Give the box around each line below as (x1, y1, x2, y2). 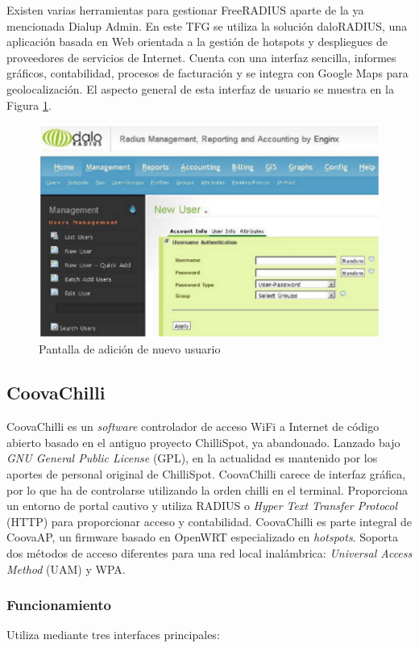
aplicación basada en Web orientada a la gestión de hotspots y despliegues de (6, 33, 388, 50)
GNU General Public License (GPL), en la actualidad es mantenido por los (6, 449, 378, 466)
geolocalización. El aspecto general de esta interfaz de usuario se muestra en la (6, 80, 394, 97)
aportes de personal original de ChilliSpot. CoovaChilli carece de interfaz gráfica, (6, 466, 406, 483)
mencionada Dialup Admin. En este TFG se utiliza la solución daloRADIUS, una (6, 17, 408, 34)
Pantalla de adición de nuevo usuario (39, 341, 221, 357)
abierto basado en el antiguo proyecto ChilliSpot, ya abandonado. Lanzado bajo (6, 433, 400, 450)
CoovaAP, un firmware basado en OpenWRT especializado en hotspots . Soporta (6, 529, 399, 546)
